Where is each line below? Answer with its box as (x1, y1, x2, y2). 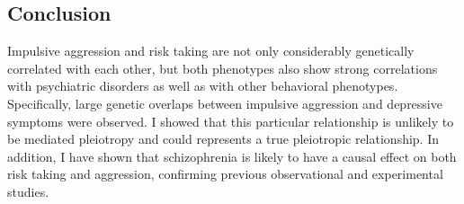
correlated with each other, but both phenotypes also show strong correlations (7, 58, 438, 77)
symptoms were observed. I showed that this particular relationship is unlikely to (7, 111, 454, 130)
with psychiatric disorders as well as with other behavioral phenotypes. (7, 76, 398, 95)
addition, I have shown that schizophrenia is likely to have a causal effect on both (7, 146, 457, 165)
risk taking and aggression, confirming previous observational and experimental (7, 164, 443, 183)
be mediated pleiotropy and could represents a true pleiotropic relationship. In (7, 129, 440, 148)
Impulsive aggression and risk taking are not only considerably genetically (7, 41, 415, 60)
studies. (7, 182, 49, 200)
